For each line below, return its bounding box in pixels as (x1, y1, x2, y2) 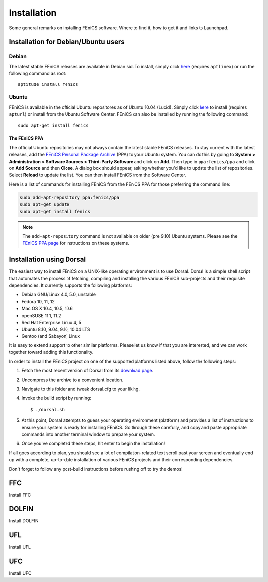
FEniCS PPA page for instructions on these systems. (22, 240, 129, 246)
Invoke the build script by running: (21, 395, 92, 401)
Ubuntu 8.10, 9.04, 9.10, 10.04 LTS (21, 326, 90, 333)
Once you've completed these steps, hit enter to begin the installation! (21, 440, 165, 447)
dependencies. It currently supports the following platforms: (9, 282, 132, 288)
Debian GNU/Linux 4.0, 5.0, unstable (21, 291, 96, 298)
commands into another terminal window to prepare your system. (21, 431, 155, 437)
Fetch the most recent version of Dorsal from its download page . (21, 368, 154, 374)
